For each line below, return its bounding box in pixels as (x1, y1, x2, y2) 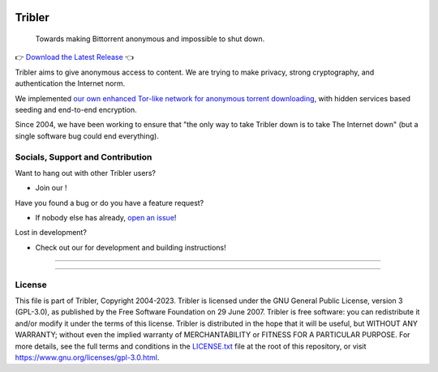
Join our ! (35, 183, 67, 193)
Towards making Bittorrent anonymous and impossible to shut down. (35, 34, 265, 44)
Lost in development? (15, 228, 87, 237)
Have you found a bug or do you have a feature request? (15, 198, 204, 207)
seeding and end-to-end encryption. (15, 105, 137, 114)
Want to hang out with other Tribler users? (15, 168, 156, 177)
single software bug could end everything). (15, 130, 160, 141)
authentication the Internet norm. (15, 79, 126, 88)
